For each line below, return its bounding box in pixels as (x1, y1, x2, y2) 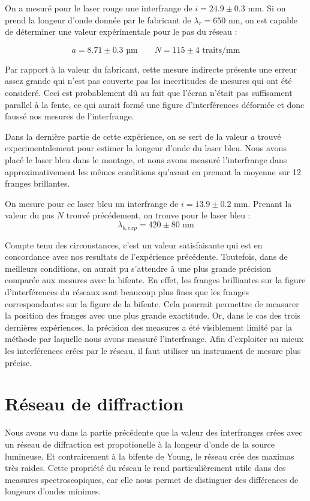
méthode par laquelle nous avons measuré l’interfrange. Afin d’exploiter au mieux (5, 332, 304, 345)
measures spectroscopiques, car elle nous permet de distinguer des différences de (5, 473, 299, 485)
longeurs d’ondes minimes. (5, 485, 101, 497)
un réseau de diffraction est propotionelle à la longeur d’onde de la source (5, 437, 275, 450)
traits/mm (202, 46, 240, 55)
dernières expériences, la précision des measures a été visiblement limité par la (5, 320, 293, 333)
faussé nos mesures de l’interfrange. (5, 110, 134, 122)
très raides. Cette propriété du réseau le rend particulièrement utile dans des (5, 461, 286, 474)
